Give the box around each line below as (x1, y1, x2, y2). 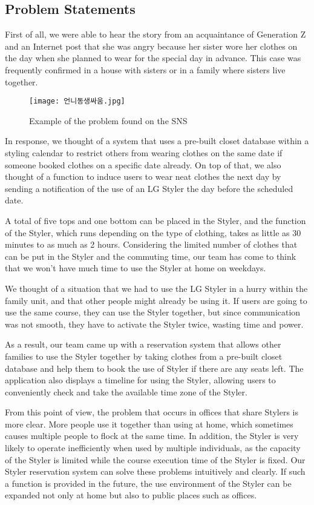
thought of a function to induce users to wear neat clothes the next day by (5, 170, 281, 183)
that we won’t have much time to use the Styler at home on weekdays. (5, 262, 266, 274)
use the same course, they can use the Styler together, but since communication (5, 306, 301, 319)
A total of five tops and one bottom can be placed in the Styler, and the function (5, 214, 306, 226)
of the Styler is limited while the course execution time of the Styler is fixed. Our (5, 453, 306, 466)
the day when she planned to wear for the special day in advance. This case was (5, 51, 301, 64)
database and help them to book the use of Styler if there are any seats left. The (5, 361, 304, 374)
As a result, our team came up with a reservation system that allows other (5, 338, 281, 351)
